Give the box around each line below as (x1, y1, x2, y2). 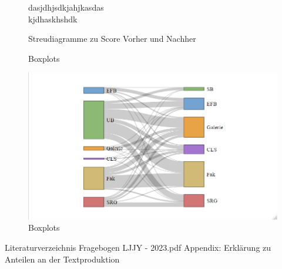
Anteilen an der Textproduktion (5, 253, 120, 265)
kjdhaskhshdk (28, 12, 78, 25)
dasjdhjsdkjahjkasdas (28, 1, 104, 13)
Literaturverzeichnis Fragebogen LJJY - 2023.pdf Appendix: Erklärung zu (5, 241, 271, 254)
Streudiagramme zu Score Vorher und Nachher (28, 32, 196, 45)
